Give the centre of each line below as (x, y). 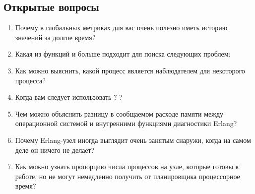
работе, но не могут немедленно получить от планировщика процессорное (127, 176)
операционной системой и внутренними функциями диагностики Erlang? (126, 123)
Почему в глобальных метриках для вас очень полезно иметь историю (121, 28)
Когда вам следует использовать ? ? (69, 97)
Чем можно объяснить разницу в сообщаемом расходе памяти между (119, 113)
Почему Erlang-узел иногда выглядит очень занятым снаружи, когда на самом (133, 140)
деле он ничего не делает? (55, 150)
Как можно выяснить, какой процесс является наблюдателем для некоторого (130, 70)
